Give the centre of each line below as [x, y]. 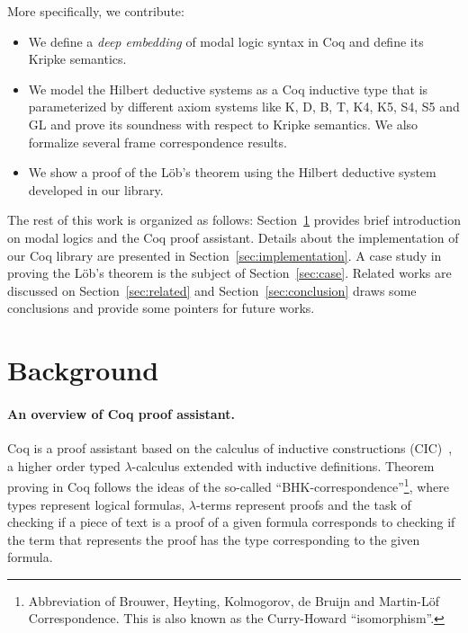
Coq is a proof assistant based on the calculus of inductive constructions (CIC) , [230, 448]
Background [83, 370]
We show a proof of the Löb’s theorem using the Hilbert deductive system [232, 172]
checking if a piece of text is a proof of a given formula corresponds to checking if [231, 522]
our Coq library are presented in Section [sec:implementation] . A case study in [225, 255]
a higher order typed [64, 465]
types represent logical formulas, [96, 504]
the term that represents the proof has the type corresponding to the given [214, 539]
